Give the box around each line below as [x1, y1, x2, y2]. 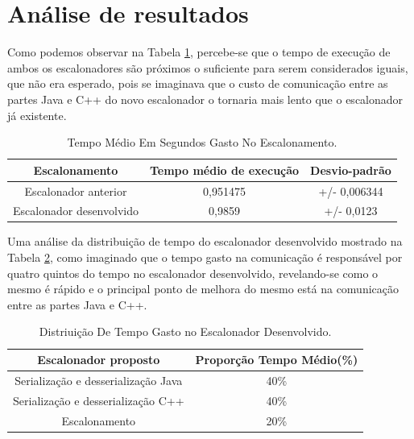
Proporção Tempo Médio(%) [195, 351, 358, 368]
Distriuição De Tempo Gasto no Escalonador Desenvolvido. [39, 323, 332, 340]
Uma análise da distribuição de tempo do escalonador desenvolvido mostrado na [7, 233, 403, 250]
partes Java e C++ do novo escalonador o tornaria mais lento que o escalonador [7, 90, 404, 107]
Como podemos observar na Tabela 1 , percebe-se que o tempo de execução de [7, 43, 391, 60]
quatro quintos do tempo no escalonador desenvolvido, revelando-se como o [7, 264, 379, 281]
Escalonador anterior [24, 182, 127, 199]
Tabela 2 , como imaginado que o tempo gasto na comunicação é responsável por [7, 249, 403, 266]
